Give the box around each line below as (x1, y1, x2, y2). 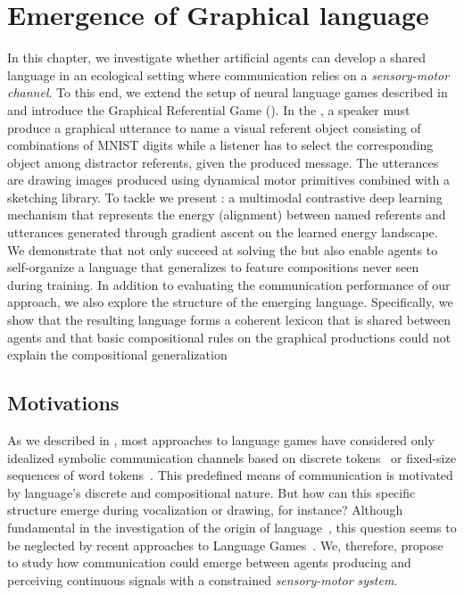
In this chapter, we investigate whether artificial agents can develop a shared (7, 48, 427, 67)
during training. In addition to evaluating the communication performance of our (7, 275, 451, 293)
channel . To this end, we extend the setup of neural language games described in (7, 83, 448, 102)
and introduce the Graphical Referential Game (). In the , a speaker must (7, 100, 410, 119)
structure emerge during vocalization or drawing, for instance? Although (7, 500, 403, 519)
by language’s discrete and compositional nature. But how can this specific (7, 483, 416, 501)
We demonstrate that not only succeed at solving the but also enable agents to (7, 240, 438, 259)
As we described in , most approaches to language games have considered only (7, 431, 435, 450)
